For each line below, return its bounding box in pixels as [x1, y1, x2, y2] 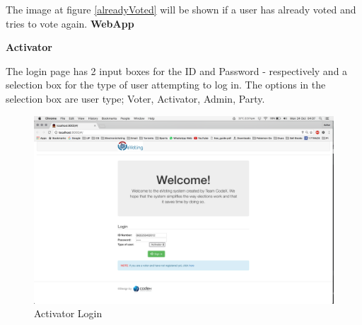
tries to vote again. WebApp [6, 16, 134, 30]
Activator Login [34, 306, 103, 321]
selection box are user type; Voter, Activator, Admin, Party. [6, 91, 265, 106]
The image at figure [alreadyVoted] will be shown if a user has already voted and [6, 2, 356, 16]
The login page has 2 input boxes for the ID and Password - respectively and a [6, 63, 348, 78]
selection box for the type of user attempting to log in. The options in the [6, 77, 326, 92]
